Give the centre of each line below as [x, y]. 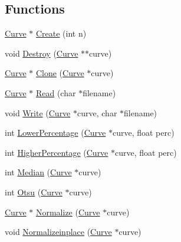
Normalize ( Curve [68, 212]
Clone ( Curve [60, 73]
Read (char [56, 92]
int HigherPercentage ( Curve [57, 152]
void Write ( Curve [38, 112]
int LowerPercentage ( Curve [55, 133]
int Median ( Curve [38, 172]
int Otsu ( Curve [34, 192]
